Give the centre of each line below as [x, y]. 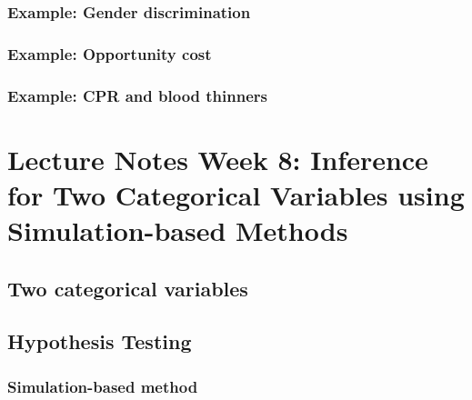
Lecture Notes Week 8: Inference [218, 159]
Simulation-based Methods [178, 230]
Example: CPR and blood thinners [137, 95]
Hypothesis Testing [100, 341]
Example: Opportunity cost [110, 53]
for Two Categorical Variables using [236, 194]
